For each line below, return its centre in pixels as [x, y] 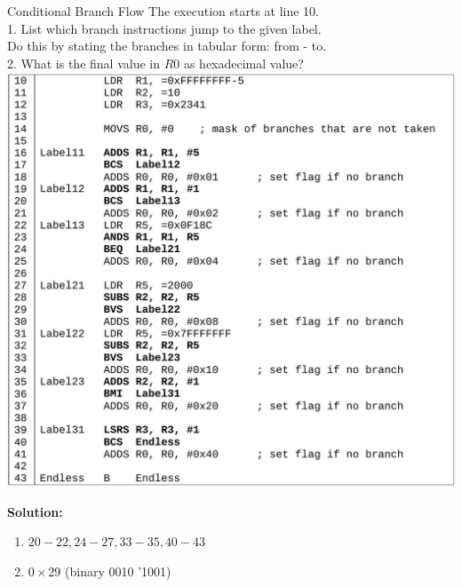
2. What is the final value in [84, 63]
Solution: [35, 511]
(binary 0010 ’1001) [118, 571]
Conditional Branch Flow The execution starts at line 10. [163, 11]
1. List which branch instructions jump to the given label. [164, 28]
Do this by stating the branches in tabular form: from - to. [167, 46]
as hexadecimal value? [243, 63]
